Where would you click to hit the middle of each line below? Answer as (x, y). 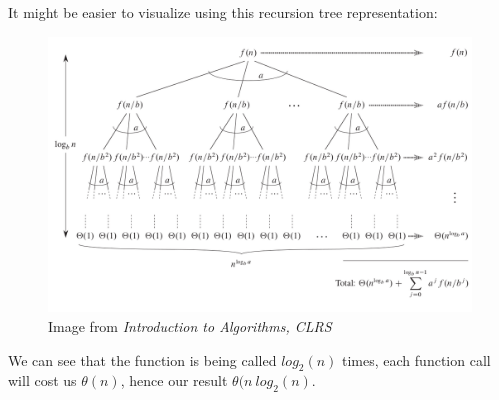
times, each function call (416, 359)
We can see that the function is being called (142, 359)
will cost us (42, 380)
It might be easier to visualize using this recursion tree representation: (223, 12)
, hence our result (174, 380)
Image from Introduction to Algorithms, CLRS (190, 325)
